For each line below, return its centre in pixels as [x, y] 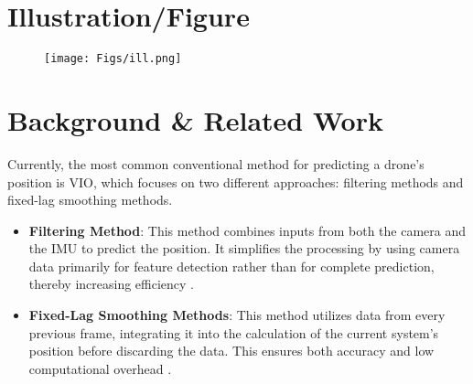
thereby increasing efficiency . [112, 284]
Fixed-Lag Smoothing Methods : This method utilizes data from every [237, 315]
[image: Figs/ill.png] [113, 59]
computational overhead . [100, 368]
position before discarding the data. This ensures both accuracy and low [231, 351]
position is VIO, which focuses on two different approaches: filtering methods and [236, 181]
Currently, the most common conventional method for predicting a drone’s [216, 163]
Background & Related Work [195, 119]
